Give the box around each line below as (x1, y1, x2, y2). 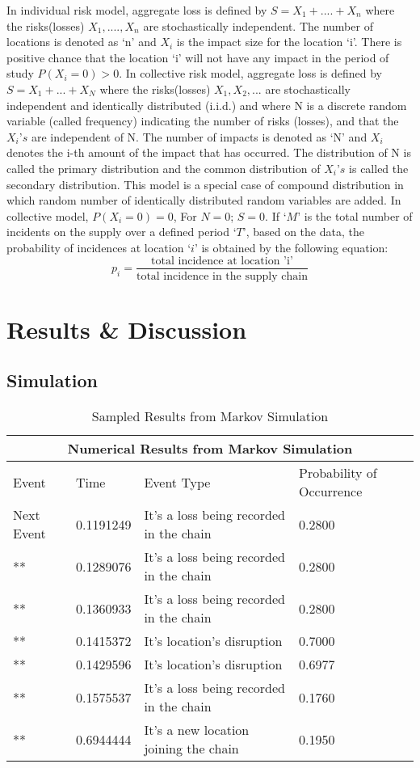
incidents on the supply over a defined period (6, 223, 229, 240)
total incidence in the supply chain (136, 270, 308, 282)
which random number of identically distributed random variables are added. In (6, 192, 401, 209)
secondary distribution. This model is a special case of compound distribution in (6, 175, 404, 192)
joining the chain (144, 739, 239, 758)
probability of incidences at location (6, 238, 184, 255)
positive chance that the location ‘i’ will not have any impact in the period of (6, 49, 389, 65)
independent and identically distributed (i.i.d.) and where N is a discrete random (6, 96, 407, 113)
